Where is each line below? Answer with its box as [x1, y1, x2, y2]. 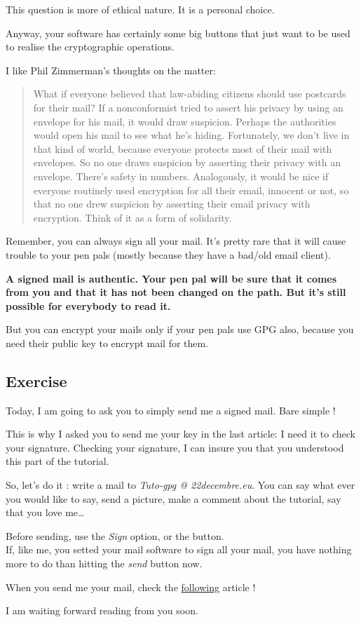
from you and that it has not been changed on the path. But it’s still [6, 285, 346, 299]
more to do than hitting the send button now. [6, 556, 203, 571]
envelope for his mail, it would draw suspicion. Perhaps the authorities [33, 114, 336, 128]
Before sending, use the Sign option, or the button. [6, 528, 224, 543]
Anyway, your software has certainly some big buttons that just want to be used [6, 25, 350, 40]
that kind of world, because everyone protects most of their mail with [33, 141, 332, 156]
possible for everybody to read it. [6, 298, 171, 313]
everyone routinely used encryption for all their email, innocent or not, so [33, 182, 349, 197]
